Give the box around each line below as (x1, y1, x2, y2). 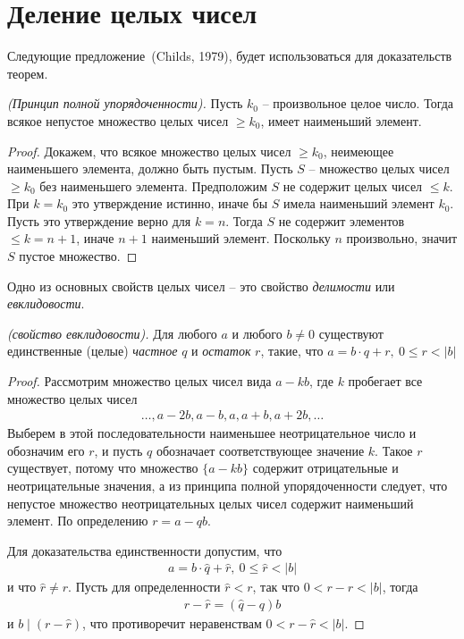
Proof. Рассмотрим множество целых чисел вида (7, 372, 272, 391)
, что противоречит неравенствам (82, 614, 262, 633)
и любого (232, 324, 283, 342)
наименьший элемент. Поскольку (151, 229, 331, 248)
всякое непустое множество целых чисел (7, 111, 229, 130)
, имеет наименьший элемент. (260, 111, 422, 130)
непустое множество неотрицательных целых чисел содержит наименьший (7, 493, 414, 512)
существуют (318, 324, 384, 342)
